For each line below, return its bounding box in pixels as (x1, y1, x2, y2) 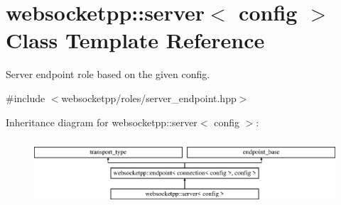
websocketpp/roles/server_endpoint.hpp (61, 90, 237, 105)
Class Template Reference (6, 26, 265, 55)
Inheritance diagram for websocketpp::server (6, 114, 197, 129)
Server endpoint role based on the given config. (6, 67, 210, 82)
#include (6, 90, 45, 105)
